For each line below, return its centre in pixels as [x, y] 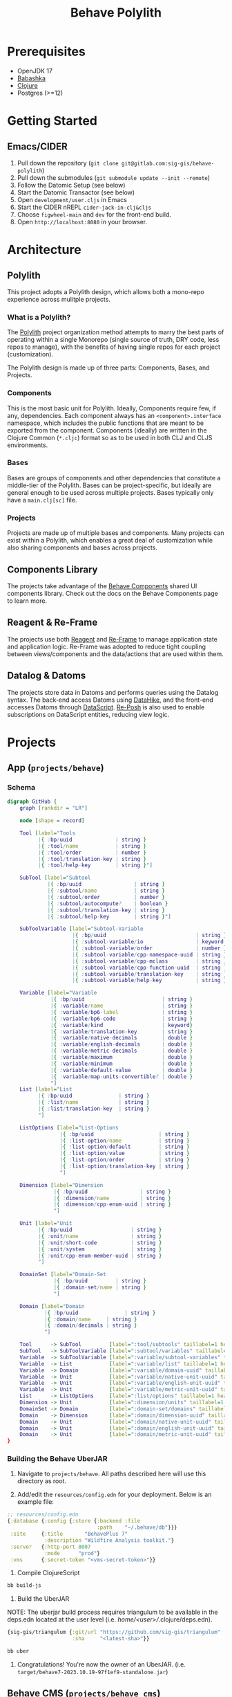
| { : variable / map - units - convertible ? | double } [122, 1077]
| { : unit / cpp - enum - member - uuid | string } [100, 1255]
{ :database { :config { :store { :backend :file [74, 1521]
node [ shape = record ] [52, 821]
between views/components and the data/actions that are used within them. [116, 654]
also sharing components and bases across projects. [82, 547]
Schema [21, 788]
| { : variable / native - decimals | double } [122, 1038]
